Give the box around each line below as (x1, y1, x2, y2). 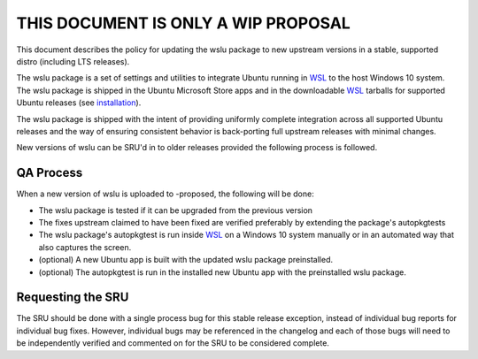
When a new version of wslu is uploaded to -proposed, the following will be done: (16, 188, 314, 199)
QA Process (16, 165, 83, 180)
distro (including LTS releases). (16, 56, 130, 66)
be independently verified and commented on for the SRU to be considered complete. (16, 338, 329, 348)
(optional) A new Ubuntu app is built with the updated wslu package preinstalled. (38, 255, 334, 265)
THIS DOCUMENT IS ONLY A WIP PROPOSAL (16, 13, 351, 33)
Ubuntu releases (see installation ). (16, 97, 142, 108)
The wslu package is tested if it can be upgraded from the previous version (38, 204, 313, 216)
